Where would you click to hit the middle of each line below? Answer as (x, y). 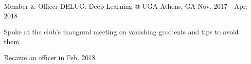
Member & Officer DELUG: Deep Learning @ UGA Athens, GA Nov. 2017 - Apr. (126, 6)
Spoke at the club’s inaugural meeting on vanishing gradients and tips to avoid (121, 32)
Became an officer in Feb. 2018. (51, 57)
